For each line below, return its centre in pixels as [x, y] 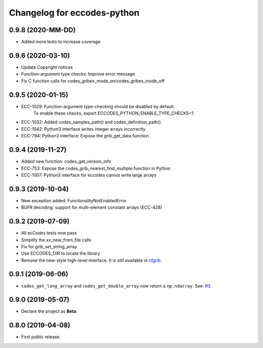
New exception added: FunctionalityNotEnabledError [74, 200]
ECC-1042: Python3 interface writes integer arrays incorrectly [83, 129]
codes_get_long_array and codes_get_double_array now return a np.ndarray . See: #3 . [116, 286]
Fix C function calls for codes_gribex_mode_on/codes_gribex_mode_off [93, 81]
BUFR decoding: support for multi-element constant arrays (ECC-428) [92, 208]
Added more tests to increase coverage [61, 42]
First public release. [41, 337]
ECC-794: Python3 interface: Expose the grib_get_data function [85, 136]
